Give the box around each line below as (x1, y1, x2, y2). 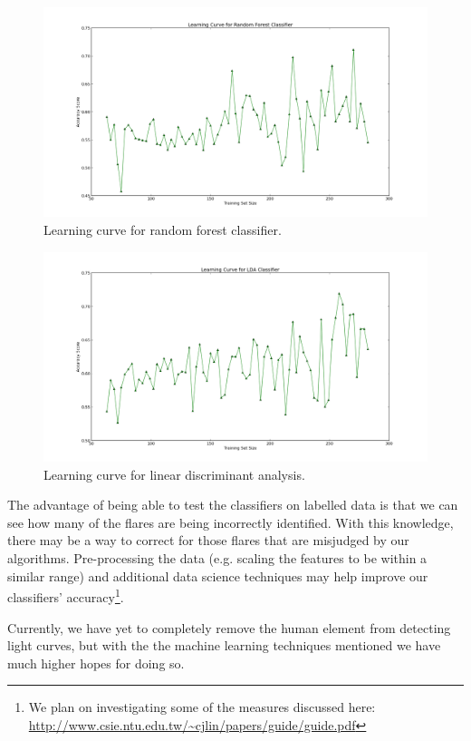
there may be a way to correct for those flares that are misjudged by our (7, 531, 409, 550)
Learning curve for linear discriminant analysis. (43, 464, 305, 483)
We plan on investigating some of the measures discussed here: (28, 697, 376, 717)
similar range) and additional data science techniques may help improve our (7, 566, 428, 585)
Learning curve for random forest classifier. (43, 220, 282, 239)
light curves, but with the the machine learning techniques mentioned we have (7, 636, 441, 655)
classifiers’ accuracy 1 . (7, 585, 124, 606)
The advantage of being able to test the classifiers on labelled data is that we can (7, 495, 458, 514)
